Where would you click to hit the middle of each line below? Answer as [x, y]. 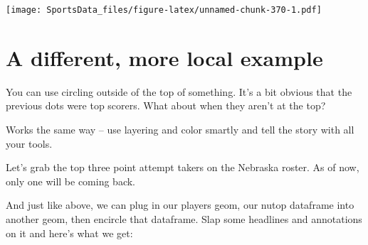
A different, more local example [164, 57]
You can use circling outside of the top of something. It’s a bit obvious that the [179, 91]
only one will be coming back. [70, 181]
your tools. [29, 143]
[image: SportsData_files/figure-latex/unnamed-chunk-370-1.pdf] [164, 10]
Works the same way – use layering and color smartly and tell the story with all [180, 129]
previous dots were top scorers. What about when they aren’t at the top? [166, 105]
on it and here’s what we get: [69, 233]
